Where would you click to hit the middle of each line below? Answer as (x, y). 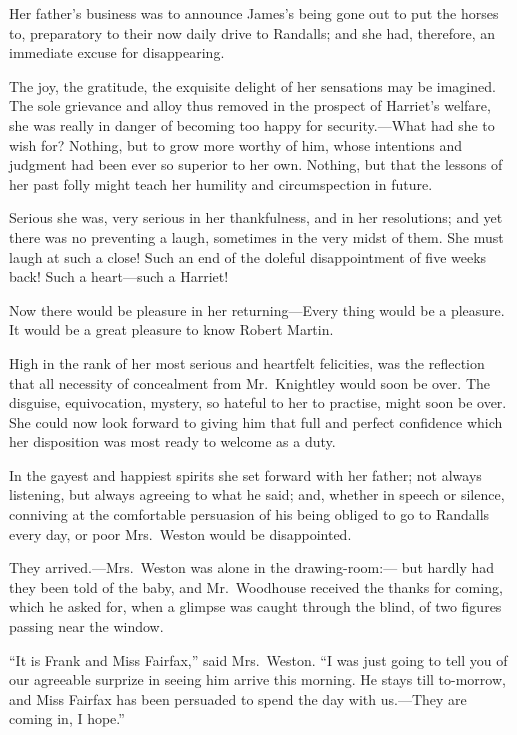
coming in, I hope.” (67, 718)
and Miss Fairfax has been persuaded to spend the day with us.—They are (238, 698)
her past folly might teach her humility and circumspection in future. (221, 183)
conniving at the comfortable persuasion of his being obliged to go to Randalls (249, 514)
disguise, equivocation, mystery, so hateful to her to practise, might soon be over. (258, 402)
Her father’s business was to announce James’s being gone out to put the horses (254, 13)
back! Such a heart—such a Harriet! (119, 276)
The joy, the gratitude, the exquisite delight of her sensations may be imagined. (252, 85)
